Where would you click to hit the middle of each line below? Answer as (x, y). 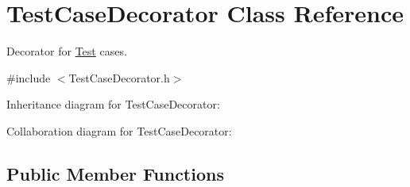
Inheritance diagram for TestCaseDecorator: (113, 104)
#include (29, 77)
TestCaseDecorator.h (119, 77)
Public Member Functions (115, 173)
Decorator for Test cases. (67, 51)
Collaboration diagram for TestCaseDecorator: (119, 130)
